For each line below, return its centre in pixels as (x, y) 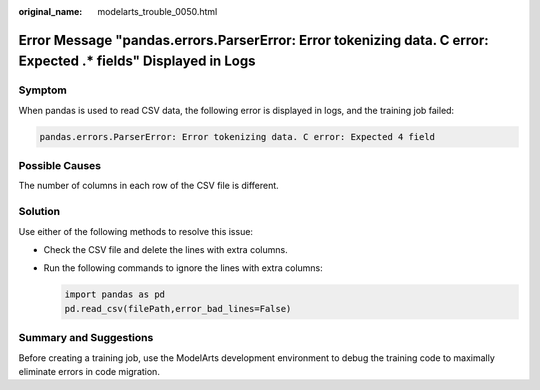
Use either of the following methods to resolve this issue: (136, 231)
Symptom (42, 90)
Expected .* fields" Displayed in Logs (137, 61)
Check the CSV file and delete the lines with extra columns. (166, 249)
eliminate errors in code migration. (89, 371)
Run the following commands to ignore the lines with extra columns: (183, 268)
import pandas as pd (114, 294)
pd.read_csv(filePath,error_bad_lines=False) (178, 308)
